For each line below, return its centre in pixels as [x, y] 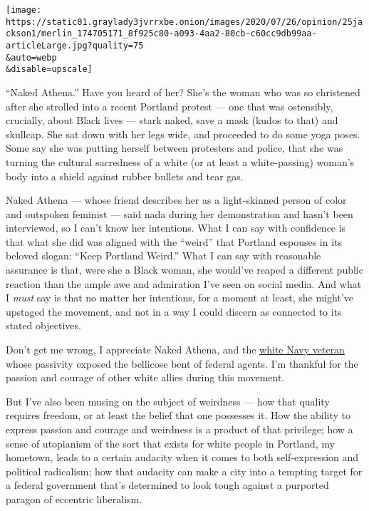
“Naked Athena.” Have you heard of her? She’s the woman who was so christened [183, 92]
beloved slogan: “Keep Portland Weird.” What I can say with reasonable [163, 255]
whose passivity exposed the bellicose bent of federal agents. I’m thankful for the [182, 363]
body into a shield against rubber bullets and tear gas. [125, 176]
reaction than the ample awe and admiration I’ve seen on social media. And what [184, 283]
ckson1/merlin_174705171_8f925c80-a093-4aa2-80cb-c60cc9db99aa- [161, 34]
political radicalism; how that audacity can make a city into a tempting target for [184, 471]
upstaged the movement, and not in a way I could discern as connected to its [174, 311]
